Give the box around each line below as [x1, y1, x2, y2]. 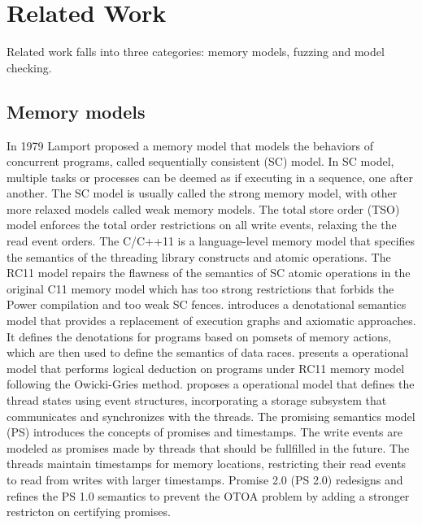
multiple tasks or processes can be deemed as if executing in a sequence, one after [7, 168, 413, 185]
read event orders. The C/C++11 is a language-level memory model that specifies [7, 232, 415, 249]
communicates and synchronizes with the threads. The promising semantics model [7, 407, 415, 424]
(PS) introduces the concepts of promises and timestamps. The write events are [7, 423, 402, 440]
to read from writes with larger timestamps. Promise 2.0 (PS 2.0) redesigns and [7, 471, 403, 488]
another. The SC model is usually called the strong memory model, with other [7, 184, 398, 202]
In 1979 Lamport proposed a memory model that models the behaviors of [7, 137, 373, 154]
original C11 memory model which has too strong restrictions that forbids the [7, 280, 394, 297]
